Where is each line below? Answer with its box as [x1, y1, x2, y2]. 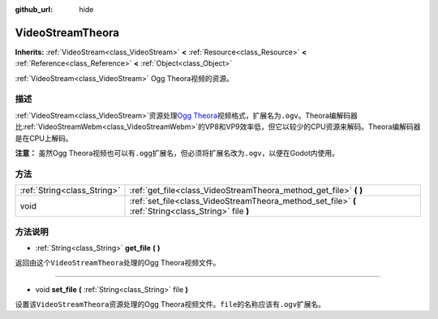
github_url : [15, 5, 53, 14]
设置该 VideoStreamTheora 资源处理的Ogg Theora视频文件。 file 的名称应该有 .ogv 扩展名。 [15, 300, 326, 309]
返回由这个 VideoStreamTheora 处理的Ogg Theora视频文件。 [15, 258, 221, 268]
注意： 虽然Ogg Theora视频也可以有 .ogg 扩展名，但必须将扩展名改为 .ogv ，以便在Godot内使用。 [15, 149, 340, 157]
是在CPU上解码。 [15, 133, 73, 143]
